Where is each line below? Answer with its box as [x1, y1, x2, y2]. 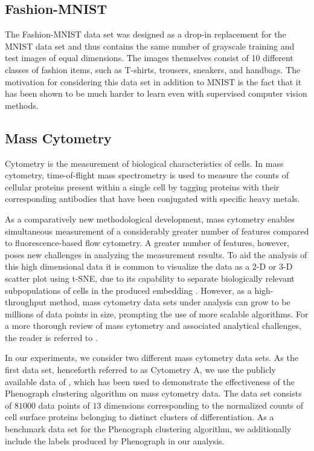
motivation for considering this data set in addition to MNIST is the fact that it [5, 75, 302, 88]
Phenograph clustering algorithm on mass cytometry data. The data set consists [5, 387, 302, 400]
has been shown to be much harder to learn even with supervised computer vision [5, 87, 307, 100]
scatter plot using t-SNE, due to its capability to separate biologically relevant [5, 271, 295, 284]
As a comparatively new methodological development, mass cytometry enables [5, 212, 295, 225]
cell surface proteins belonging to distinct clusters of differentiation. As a [5, 410, 274, 423]
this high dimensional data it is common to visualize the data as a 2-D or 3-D [5, 260, 293, 273]
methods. [5, 99, 39, 111]
